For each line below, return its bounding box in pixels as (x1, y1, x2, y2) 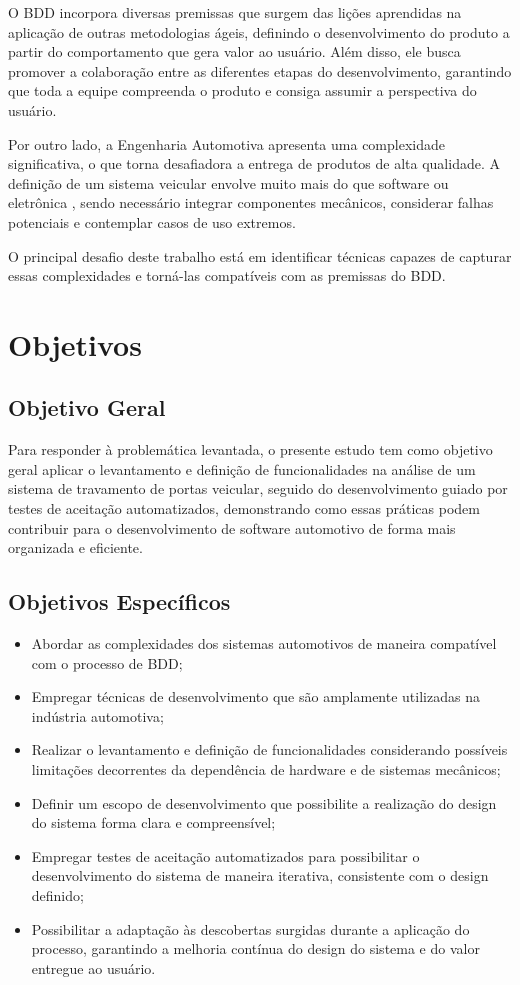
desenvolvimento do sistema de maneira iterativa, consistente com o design (31, 865, 489, 886)
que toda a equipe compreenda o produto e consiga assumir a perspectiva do (8, 80, 477, 101)
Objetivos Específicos (8, 586, 231, 617)
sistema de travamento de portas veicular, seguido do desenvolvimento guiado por (8, 478, 508, 499)
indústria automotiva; (31, 705, 164, 726)
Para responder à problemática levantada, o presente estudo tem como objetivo (8, 439, 493, 460)
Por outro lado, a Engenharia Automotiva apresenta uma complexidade (8, 133, 445, 154)
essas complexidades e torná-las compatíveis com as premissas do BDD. (8, 265, 446, 286)
